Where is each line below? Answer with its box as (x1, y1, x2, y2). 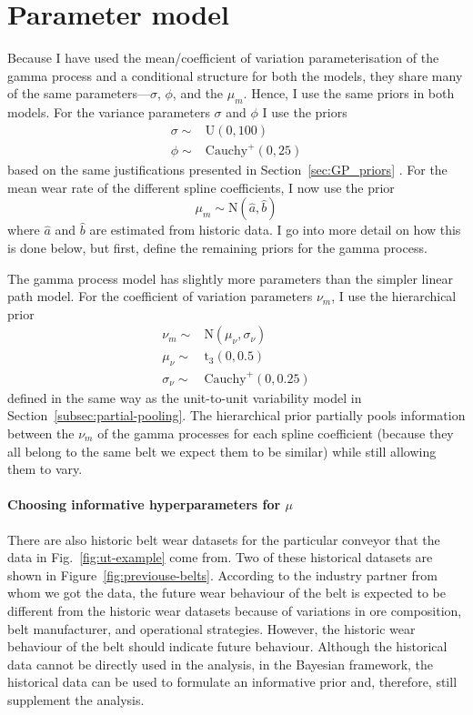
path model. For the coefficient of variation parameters (7, 287, 313, 306)
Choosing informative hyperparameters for (7, 495, 281, 514)
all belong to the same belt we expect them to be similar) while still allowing (7, 441, 437, 460)
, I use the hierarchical (331, 287, 457, 306)
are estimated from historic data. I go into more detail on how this (89, 220, 461, 239)
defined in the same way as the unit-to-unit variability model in (7, 388, 362, 407)
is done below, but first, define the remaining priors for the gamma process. (7, 238, 428, 257)
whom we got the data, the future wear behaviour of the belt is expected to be (7, 583, 447, 602)
